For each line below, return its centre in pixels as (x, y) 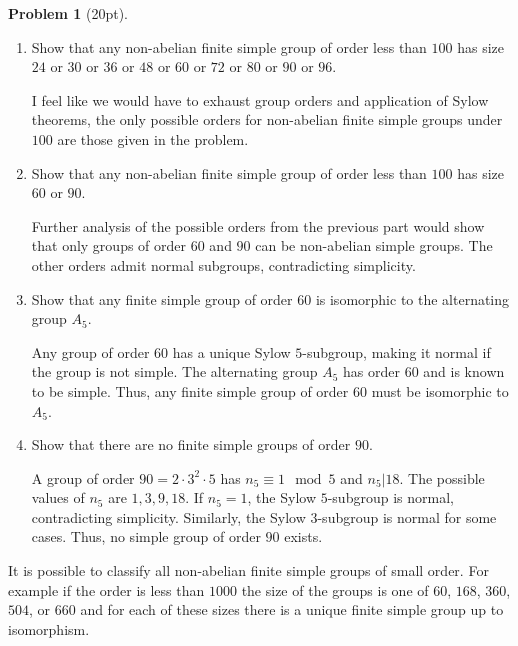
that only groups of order (109, 245)
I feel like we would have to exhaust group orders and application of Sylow (260, 99)
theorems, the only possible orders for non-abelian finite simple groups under (267, 119)
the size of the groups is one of (335, 589)
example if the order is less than (106, 589)
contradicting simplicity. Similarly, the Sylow (168, 516)
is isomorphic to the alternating (412, 298)
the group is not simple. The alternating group (174, 371)
